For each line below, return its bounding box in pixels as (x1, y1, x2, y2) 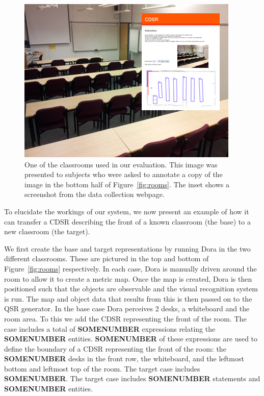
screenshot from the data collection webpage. (24, 189, 165, 200)
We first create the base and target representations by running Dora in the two (4, 243, 251, 254)
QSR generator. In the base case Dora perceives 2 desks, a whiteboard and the (4, 303, 250, 314)
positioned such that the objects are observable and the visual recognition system (4, 283, 258, 294)
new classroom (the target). (4, 226, 90, 237)
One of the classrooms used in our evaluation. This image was (24, 159, 218, 169)
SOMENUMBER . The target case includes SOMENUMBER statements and (4, 373, 260, 384)
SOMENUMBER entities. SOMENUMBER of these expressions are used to (4, 333, 258, 344)
